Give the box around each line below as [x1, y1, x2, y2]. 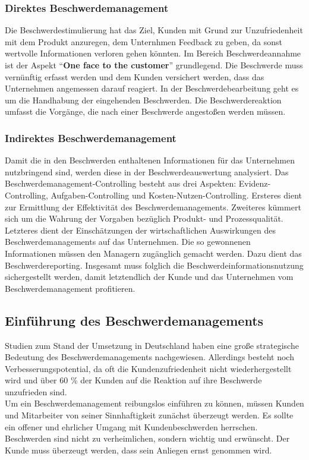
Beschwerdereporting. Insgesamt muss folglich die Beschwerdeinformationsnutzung [5, 259, 304, 271]
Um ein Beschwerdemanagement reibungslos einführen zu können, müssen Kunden [5, 397, 304, 409]
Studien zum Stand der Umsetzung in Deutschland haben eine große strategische [5, 339, 299, 351]
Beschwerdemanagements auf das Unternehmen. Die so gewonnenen [5, 235, 251, 248]
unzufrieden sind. [5, 385, 67, 398]
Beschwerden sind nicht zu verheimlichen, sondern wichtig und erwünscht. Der [5, 432, 290, 445]
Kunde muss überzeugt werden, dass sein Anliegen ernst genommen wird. [5, 443, 272, 456]
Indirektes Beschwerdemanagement [5, 130, 176, 145]
